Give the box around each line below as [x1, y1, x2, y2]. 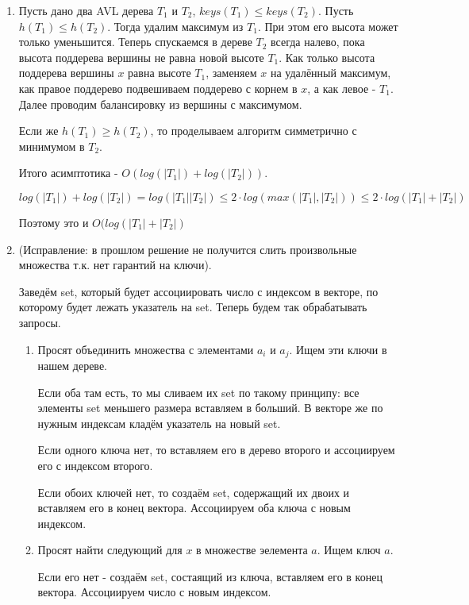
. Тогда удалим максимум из [107, 17, 244, 34]
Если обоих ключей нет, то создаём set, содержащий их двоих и [37, 484, 350, 500]
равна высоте [128, 64, 191, 81]
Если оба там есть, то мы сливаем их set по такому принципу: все [37, 383, 359, 400]
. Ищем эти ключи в [289, 341, 387, 357]
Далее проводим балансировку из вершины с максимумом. [18, 95, 302, 112]
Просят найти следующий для [37, 541, 183, 558]
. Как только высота [279, 48, 375, 65]
